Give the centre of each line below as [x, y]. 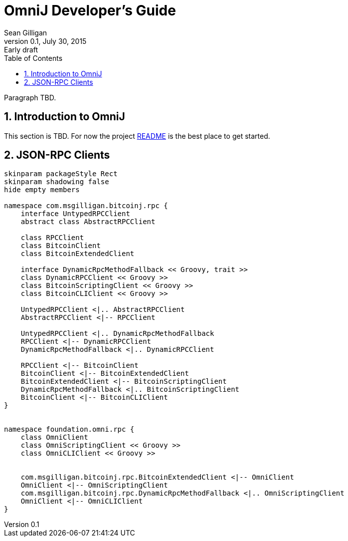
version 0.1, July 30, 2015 [45, 41]
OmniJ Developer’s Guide [90, 10]
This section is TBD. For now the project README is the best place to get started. [137, 136]
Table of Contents [33, 58]
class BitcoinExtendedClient [78, 254]
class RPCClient [52, 238]
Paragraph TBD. [30, 97]
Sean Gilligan [26, 32]
